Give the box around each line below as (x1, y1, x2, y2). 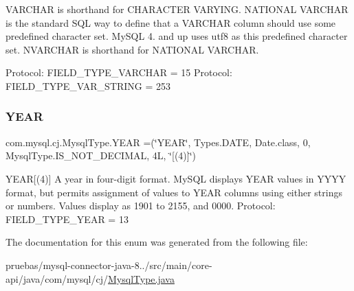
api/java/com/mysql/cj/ (5, 271, 109, 286)
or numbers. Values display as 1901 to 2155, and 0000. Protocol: (5, 198, 276, 213)
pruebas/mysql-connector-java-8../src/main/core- (5, 257, 212, 272)
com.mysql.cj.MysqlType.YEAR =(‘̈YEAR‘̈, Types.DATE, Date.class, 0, (5, 135, 311, 149)
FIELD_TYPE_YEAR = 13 (5, 211, 129, 226)
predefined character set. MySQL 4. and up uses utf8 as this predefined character (5, 29, 348, 43)
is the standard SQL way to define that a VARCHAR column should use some (5, 15, 336, 30)
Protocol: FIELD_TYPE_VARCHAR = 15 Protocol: (5, 65, 232, 80)
